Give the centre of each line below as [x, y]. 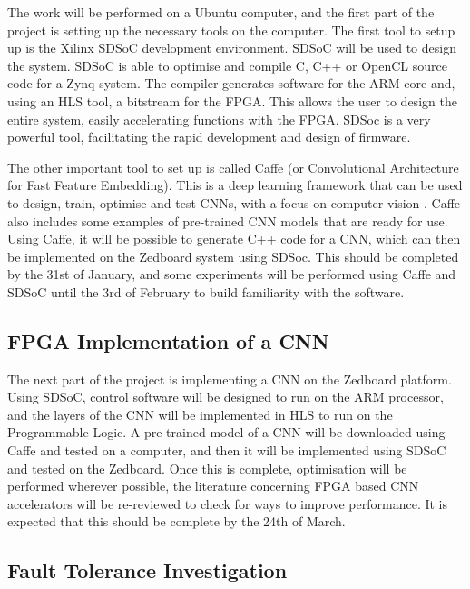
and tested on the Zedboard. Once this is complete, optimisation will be [207, 468]
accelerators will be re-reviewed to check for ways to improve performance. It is [228, 503]
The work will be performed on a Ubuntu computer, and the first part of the [221, 12]
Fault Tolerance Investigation [147, 570]
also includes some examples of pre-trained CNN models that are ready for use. [228, 220]
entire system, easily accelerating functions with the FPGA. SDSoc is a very [219, 119]
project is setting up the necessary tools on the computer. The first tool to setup [231, 30]
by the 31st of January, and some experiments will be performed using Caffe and [232, 274]
